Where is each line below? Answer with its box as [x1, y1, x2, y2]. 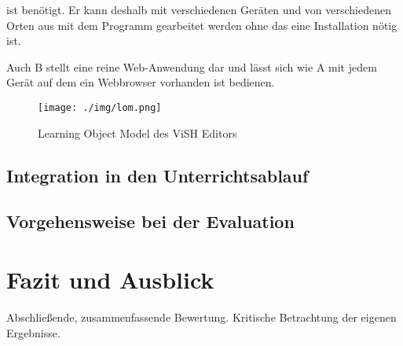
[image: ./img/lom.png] [38, 101, 162, 113]
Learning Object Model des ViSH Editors [38, 124, 237, 141]
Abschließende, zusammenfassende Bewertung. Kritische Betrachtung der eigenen [6, 308, 397, 325]
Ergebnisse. [6, 324, 60, 340]
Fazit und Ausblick [6, 263, 214, 295]
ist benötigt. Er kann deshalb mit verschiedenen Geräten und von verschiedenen [6, 2, 391, 17]
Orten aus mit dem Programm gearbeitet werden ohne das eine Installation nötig [6, 17, 398, 33]
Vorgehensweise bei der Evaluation [6, 209, 295, 234]
